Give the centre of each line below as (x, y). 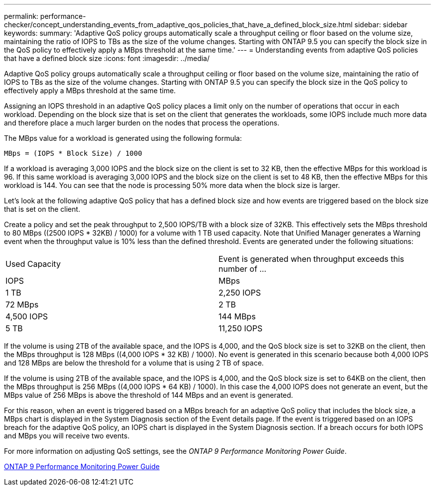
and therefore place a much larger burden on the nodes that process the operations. (142, 123)
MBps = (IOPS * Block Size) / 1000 (73, 153)
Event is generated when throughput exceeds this (311, 259)
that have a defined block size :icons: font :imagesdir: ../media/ (107, 58)
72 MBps (22, 305)
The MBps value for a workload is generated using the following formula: (123, 138)
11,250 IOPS (241, 328)
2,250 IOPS (240, 293)
